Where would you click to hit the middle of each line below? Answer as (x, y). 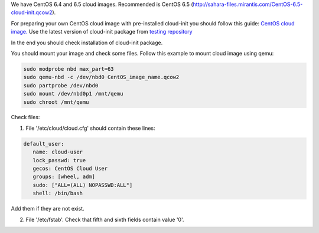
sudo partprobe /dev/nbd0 (61, 85)
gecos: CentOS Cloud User (70, 169)
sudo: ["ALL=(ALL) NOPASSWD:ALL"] (83, 185)
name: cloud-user (58, 152)
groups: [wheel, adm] (64, 177)
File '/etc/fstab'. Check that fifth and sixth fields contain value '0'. (105, 219)
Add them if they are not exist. (48, 209)
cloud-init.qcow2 (32, 12)
